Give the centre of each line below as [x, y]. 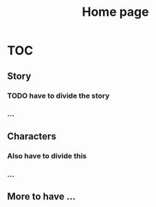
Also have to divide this [47, 155]
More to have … [41, 197]
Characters [32, 136]
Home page [115, 12]
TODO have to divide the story [58, 96]
